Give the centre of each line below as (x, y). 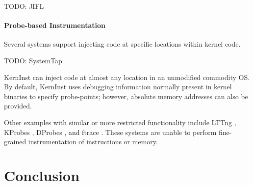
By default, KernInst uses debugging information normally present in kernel (118, 87)
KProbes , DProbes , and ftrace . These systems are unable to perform (110, 132)
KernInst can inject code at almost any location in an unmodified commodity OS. (127, 77)
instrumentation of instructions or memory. (93, 142)
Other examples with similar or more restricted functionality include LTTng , (120, 122)
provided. (18, 106)
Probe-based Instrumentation (55, 25)
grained (15, 142)
